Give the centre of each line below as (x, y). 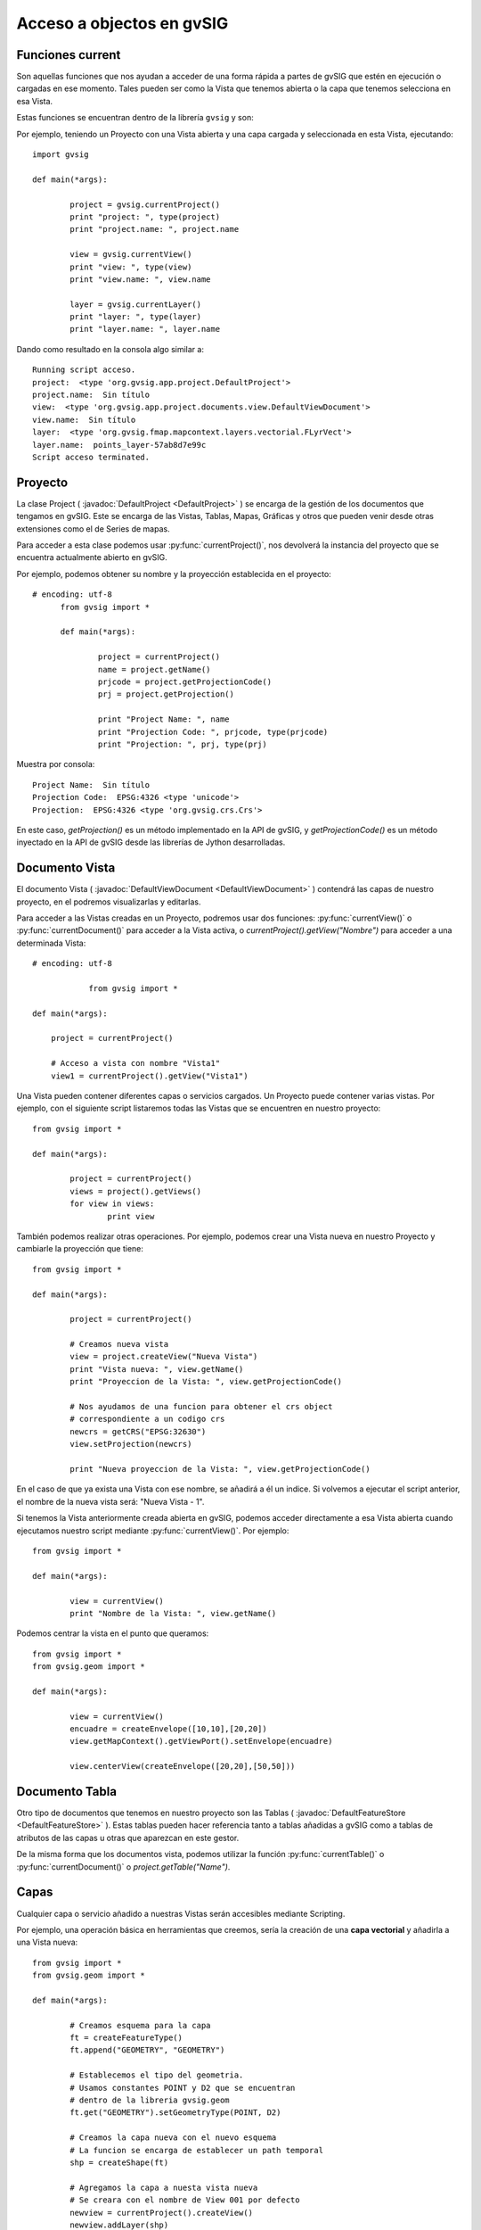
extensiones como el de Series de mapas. (93, 529)
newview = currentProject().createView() (162, 2213)
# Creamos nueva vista (119, 1344)
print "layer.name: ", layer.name (145, 329)
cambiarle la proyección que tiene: (80, 1249)
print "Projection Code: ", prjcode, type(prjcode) (213, 732)
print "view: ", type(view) (131, 267)
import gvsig (61, 155)
